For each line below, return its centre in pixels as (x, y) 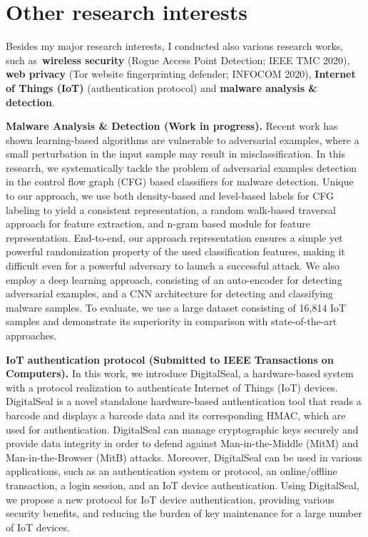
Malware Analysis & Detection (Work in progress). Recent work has (172, 126)
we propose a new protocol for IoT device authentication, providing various (170, 499)
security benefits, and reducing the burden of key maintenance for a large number (184, 513)
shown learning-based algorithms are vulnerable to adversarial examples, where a (183, 139)
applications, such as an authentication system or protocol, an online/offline (172, 471)
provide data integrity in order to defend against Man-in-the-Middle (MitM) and (182, 443)
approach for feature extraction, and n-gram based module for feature (158, 224)
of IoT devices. (38, 527)
